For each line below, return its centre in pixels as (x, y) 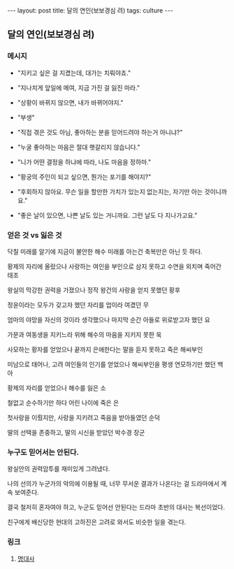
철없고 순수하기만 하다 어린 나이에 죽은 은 (63, 403)
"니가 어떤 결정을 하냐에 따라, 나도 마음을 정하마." (84, 161)
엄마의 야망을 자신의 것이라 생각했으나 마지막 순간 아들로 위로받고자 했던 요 (109, 319)
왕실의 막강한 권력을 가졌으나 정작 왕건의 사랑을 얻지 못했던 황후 (94, 290)
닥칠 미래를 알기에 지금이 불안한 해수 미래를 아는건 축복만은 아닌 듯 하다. (105, 251)
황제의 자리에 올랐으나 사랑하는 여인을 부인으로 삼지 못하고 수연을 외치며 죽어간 (115, 266)
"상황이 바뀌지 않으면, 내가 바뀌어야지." (70, 102)
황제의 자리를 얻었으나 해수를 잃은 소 (57, 388)
